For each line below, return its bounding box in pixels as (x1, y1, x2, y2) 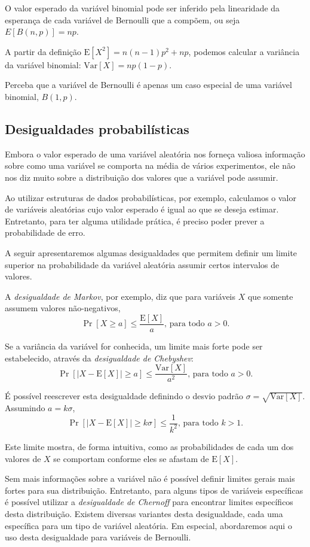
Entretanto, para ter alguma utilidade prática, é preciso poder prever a (5, 214, 265, 227)
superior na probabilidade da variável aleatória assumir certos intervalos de (5, 258, 280, 271)
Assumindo (5, 401, 45, 414)
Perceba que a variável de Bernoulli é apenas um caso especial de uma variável (5, 78, 292, 91)
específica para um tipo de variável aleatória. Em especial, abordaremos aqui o (5, 519, 292, 531)
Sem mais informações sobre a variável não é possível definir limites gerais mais (5, 472, 295, 485)
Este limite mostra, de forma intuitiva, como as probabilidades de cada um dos (5, 440, 294, 452)
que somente (247, 290, 293, 302)
